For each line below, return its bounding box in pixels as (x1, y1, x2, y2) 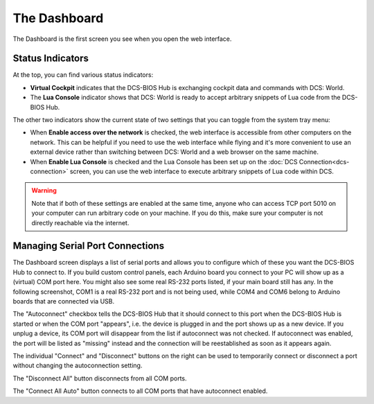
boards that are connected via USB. (12, 297, 115, 305)
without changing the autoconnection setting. (12, 361, 143, 370)
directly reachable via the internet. (31, 218, 130, 227)
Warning (31, 186, 57, 195)
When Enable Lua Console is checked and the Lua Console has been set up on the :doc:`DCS (30, 157, 298, 166)
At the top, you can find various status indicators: (12, 71, 154, 79)
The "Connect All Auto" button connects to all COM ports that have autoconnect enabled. (12, 387, 268, 395)
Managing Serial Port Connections (12, 240, 165, 252)
